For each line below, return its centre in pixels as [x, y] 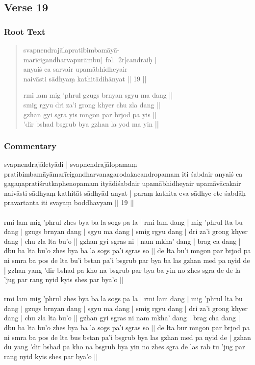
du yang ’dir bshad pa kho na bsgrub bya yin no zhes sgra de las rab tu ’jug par [125, 347]
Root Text [25, 31]
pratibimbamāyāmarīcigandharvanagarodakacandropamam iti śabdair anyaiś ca [123, 173]
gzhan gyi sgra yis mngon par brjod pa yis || [90, 114]
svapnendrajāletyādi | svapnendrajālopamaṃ [71, 164]
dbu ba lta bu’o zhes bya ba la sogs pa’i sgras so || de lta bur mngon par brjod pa [127, 327]
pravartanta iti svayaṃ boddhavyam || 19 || [69, 202]
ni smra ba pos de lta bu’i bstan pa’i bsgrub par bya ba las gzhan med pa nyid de [127, 260]
